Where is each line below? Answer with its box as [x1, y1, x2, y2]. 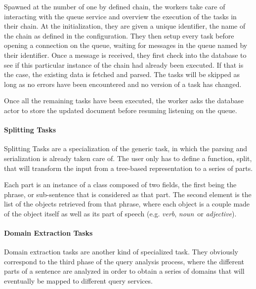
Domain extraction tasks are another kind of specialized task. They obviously [4, 247, 238, 257]
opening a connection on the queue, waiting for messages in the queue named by [4, 40, 248, 50]
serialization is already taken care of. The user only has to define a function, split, [4, 153, 252, 163]
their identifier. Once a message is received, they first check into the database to [4, 49, 247, 60]
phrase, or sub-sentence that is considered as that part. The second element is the [4, 189, 252, 199]
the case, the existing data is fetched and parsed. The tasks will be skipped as [4, 69, 240, 80]
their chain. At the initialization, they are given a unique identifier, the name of [4, 21, 246, 31]
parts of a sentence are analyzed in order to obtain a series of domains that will [4, 266, 245, 276]
